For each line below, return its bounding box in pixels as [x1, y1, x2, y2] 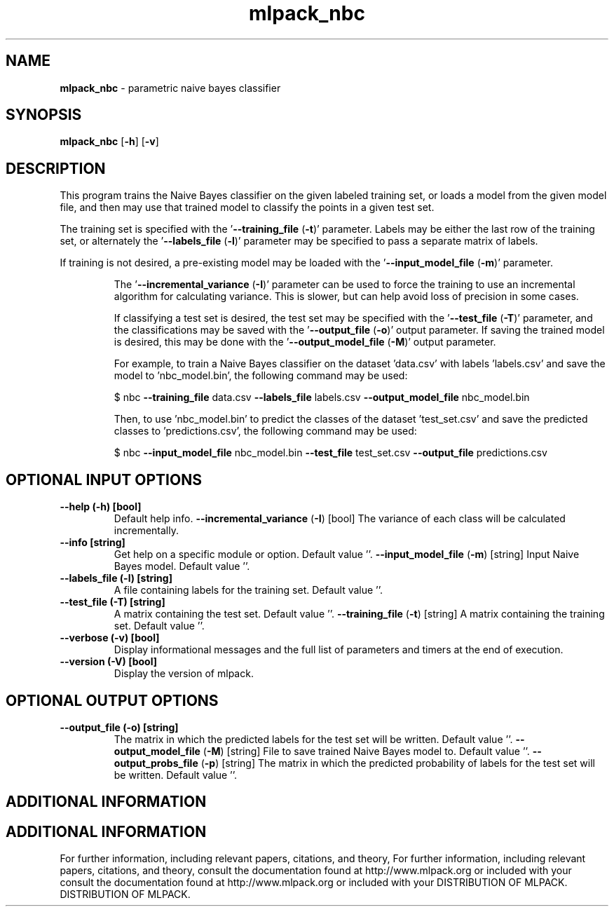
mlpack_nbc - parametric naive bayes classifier [60, 81, 281, 94]
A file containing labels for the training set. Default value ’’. [114, 584, 383, 597]
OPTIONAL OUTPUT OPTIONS [6, 691, 219, 709]
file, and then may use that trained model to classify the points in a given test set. [60, 201, 435, 214]
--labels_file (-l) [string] [60, 572, 172, 585]
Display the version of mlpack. [114, 667, 254, 680]
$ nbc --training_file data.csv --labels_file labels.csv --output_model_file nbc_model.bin [114, 391, 530, 404]
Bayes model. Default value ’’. [114, 560, 250, 573]
